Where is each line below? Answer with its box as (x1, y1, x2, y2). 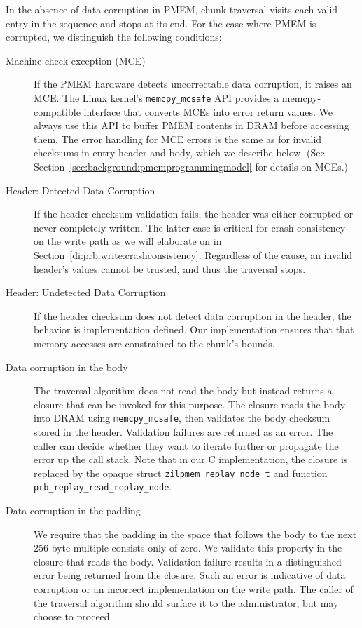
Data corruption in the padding (6, 503, 141, 518)
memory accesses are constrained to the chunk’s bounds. (34, 335, 275, 350)
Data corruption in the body (6, 359, 128, 374)
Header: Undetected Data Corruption (6, 285, 166, 300)
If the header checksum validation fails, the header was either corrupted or (34, 206, 354, 221)
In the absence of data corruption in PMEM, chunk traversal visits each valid (6, 2, 338, 16)
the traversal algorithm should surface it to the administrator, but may (34, 595, 339, 610)
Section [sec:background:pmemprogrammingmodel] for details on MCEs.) (34, 159, 349, 173)
